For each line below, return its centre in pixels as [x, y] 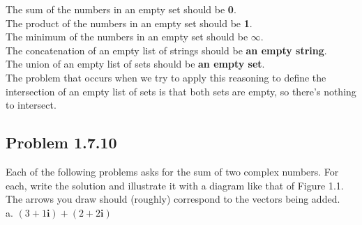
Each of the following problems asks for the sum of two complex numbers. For [172, 171]
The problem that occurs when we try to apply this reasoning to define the [166, 77]
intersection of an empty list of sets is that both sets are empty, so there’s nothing [181, 91]
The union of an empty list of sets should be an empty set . [135, 64]
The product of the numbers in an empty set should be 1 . [129, 23]
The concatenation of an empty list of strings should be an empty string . [166, 50]
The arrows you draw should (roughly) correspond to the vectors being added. [173, 199]
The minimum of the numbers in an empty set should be [127, 37]
